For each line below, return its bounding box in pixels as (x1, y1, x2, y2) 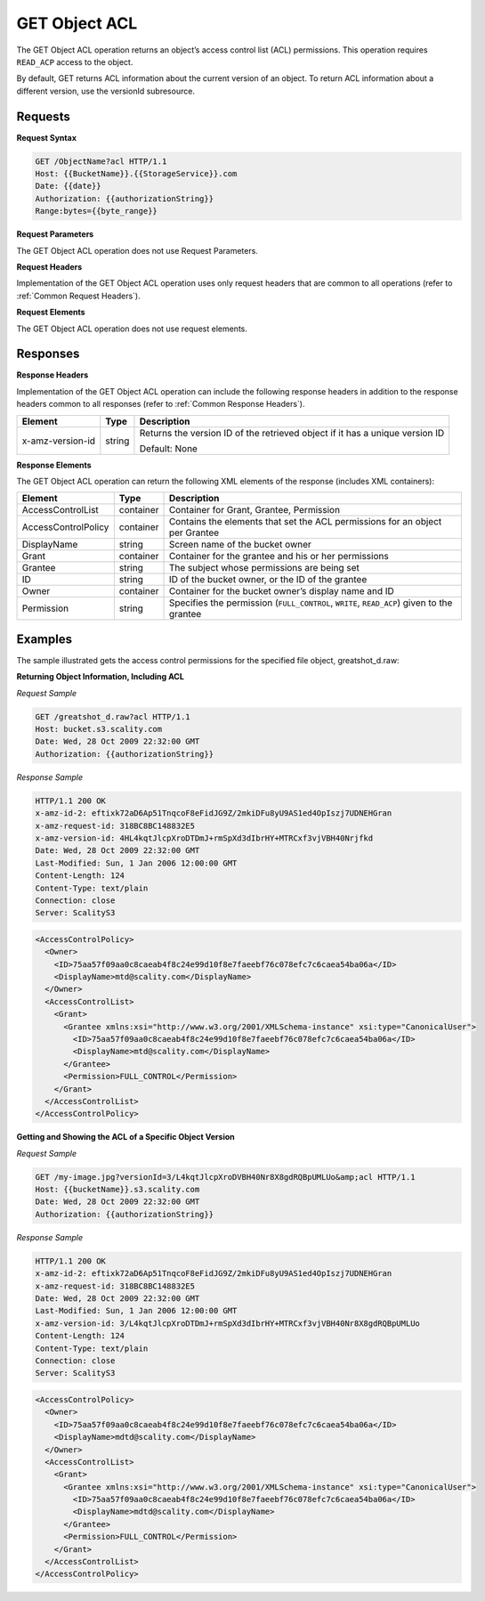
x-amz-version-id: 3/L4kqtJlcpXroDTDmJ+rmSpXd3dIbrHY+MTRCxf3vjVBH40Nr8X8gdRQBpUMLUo (35, 1318, 420, 1329)
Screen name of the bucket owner (168, 539, 311, 551)
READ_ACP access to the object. (16, 56, 133, 67)
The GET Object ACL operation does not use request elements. (16, 323, 248, 334)
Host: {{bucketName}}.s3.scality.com (35, 1184, 200, 1195)
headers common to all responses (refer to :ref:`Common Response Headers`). (16, 399, 305, 410)
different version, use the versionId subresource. (16, 85, 196, 96)
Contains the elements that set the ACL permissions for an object (168, 516, 442, 528)
